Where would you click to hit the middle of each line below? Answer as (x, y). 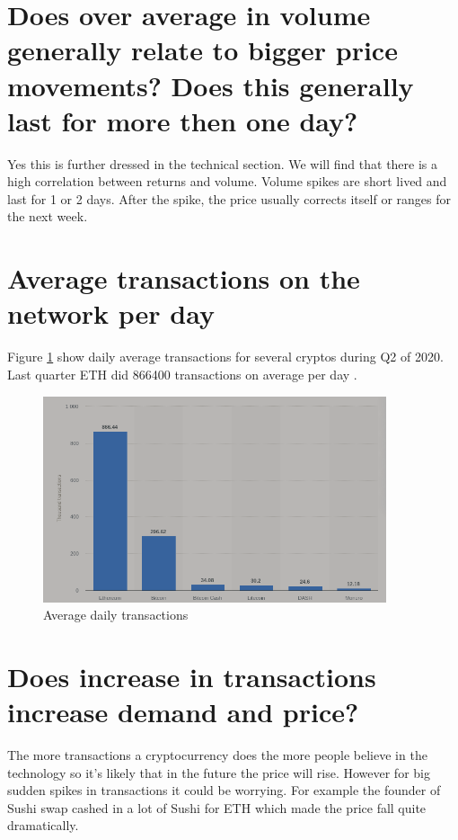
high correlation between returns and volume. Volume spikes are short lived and (227, 181)
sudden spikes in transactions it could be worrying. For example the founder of (224, 790)
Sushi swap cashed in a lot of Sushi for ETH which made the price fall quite (217, 807)
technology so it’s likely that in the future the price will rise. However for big (219, 772)
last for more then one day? (183, 120)
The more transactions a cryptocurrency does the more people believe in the (217, 755)
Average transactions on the (184, 278)
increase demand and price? (183, 712)
